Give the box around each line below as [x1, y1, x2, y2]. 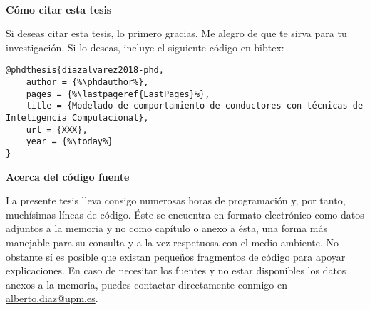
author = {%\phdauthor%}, [26, 77, 149, 88]
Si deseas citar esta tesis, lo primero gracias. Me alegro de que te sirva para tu [6, 26, 347, 41]
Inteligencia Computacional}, [6, 113, 149, 123]
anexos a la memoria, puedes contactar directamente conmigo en [6, 276, 287, 291]
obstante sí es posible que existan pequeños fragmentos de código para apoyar [6, 249, 346, 264]
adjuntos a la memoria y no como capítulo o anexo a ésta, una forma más [6, 221, 327, 236]
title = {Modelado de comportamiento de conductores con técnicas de [26, 101, 364, 111]
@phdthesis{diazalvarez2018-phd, [6, 65, 164, 76]
